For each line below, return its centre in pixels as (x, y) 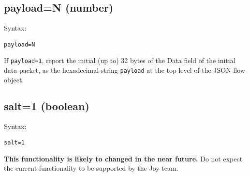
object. (14, 79)
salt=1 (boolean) (47, 105)
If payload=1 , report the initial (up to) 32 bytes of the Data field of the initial (120, 60)
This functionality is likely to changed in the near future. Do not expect (123, 158)
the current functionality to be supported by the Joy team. (91, 168)
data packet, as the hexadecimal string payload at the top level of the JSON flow (124, 70)
